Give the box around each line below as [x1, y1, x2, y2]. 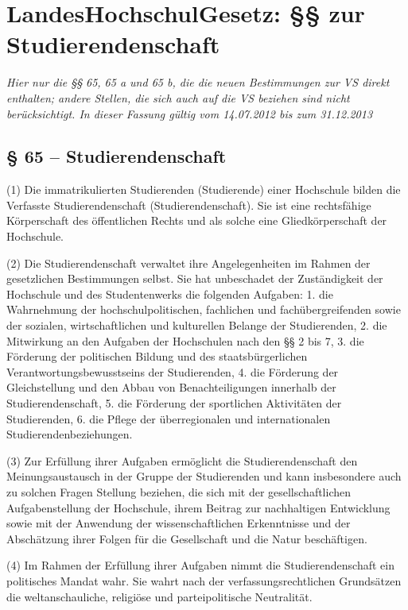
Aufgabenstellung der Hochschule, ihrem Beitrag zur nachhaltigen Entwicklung [6, 499, 391, 515]
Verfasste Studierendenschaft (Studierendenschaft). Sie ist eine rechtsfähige [6, 196, 371, 213]
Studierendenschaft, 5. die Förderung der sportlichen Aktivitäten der [6, 395, 342, 411]
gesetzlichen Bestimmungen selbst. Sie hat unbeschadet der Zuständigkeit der [6, 270, 383, 287]
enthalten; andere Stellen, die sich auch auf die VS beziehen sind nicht [6, 89, 350, 106]
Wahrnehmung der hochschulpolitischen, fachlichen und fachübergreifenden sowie [6, 301, 401, 318]
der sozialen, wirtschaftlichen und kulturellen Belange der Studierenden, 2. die [6, 317, 387, 334]
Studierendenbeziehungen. [6, 426, 133, 442]
